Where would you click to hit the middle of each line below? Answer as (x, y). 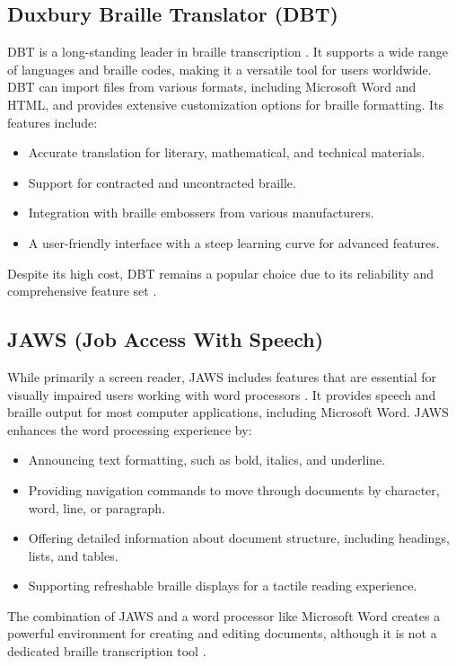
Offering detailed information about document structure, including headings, (239, 538)
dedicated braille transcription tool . (107, 651)
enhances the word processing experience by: (130, 429)
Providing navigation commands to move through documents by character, (234, 489)
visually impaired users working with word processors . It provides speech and (222, 394)
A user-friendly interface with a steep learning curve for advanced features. (234, 242)
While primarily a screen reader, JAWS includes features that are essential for (222, 376)
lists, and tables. (73, 555)
